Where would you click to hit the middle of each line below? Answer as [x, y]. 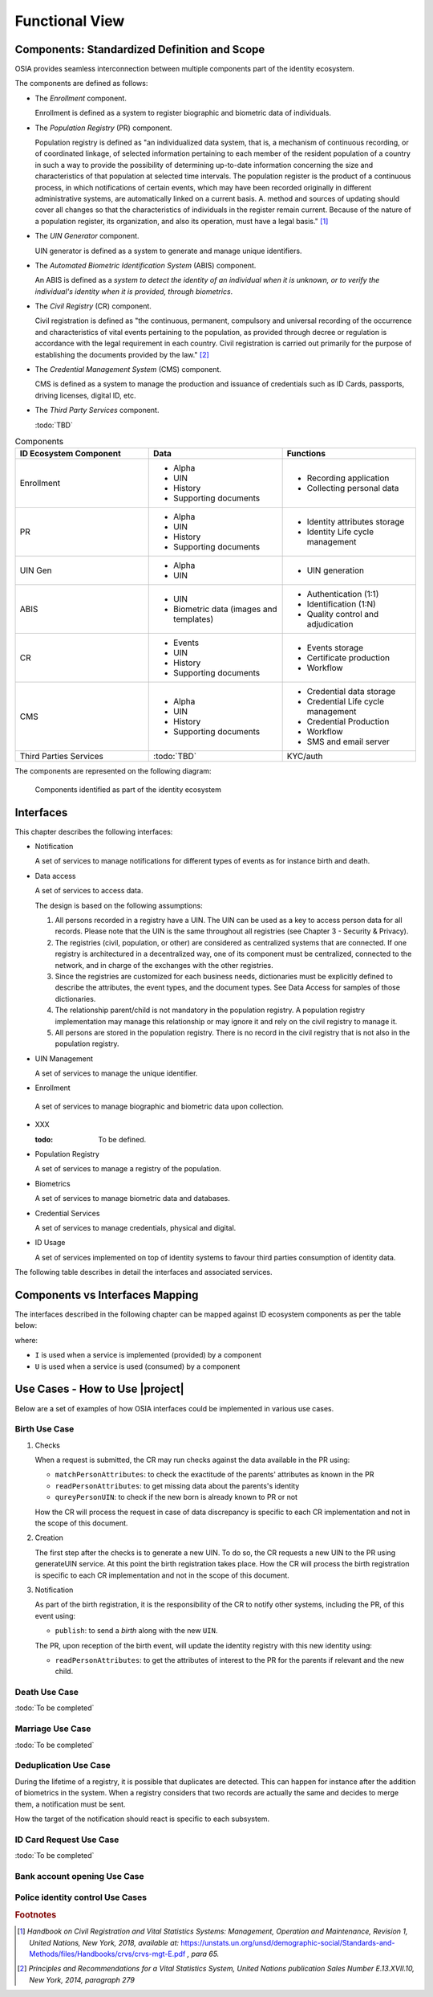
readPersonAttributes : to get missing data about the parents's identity [177, 1485]
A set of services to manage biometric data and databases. [132, 1199]
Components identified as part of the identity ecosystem [128, 789]
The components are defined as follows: [81, 84]
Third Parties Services [61, 757]
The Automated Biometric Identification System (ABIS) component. [146, 265]
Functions [306, 454]
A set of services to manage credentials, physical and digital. [136, 1228]
